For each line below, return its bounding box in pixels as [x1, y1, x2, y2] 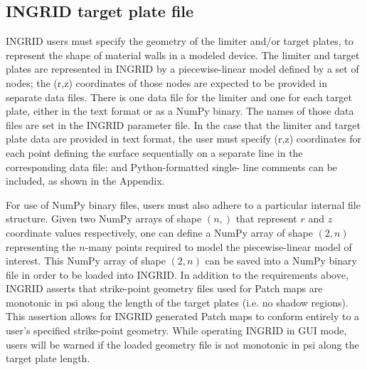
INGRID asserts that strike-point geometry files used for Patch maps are [6, 281, 323, 296]
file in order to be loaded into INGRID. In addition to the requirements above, [6, 267, 349, 282]
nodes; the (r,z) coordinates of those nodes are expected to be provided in [6, 75, 327, 90]
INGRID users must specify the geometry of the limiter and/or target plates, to [6, 34, 353, 48]
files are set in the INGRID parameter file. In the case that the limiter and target [6, 117, 361, 132]
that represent [235, 211, 297, 226]
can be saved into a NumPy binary [205, 253, 357, 268]
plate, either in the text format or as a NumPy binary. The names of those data [6, 103, 354, 118]
